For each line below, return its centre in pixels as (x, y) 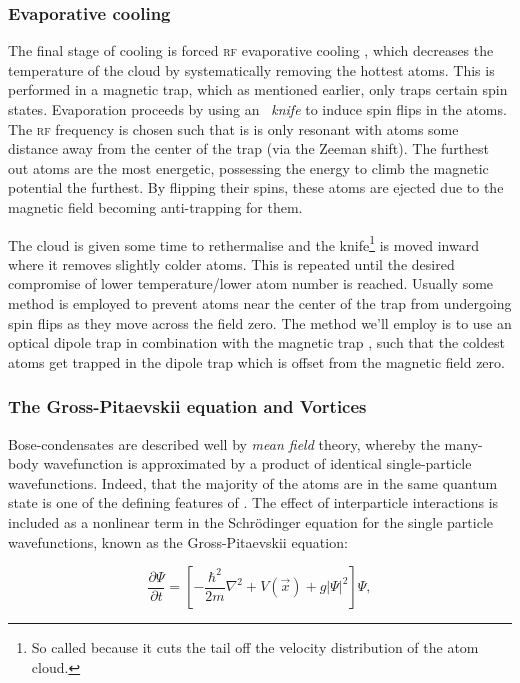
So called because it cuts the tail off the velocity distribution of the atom (255, 647)
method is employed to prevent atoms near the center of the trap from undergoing (260, 303)
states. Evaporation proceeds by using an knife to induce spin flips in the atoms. (257, 109)
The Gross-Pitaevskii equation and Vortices (187, 406)
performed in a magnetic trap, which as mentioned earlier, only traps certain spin (258, 89)
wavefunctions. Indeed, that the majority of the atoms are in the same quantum (253, 482)
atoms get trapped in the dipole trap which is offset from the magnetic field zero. (256, 361)
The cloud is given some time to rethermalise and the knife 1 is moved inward (243, 243)
